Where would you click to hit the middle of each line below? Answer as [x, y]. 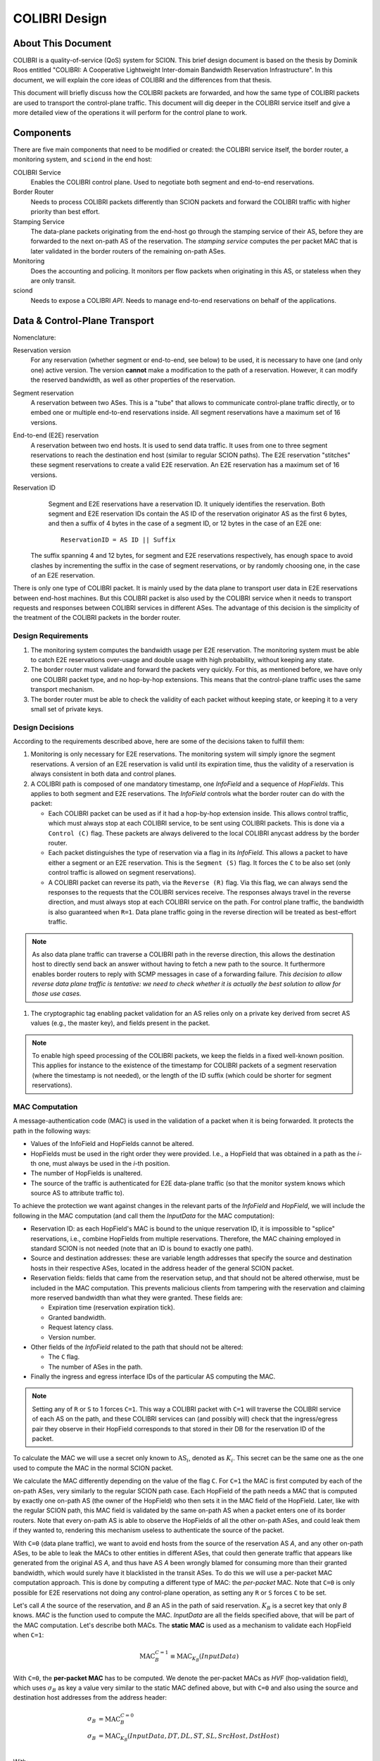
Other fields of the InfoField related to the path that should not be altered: [137, 1347]
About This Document [62, 43]
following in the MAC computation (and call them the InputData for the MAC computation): [144, 1216]
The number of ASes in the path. [95, 1367]
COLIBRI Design [60, 18]
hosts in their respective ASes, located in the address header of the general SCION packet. [162, 1268]
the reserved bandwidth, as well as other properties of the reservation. [133, 380]
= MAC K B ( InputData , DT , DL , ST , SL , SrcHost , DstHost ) [189, 1737]
